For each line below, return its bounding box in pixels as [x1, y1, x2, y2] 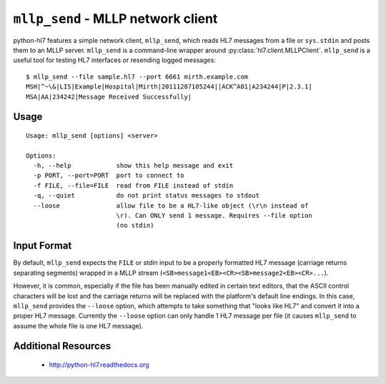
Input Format [13, 240, 72, 252]
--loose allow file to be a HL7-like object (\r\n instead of [33, 201, 309, 210]
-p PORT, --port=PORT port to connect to [33, 171, 185, 180]
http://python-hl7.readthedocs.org [49, 360, 149, 369]
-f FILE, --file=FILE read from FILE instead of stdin [33, 181, 234, 189]
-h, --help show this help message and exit [33, 161, 234, 170]
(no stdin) [116, 221, 154, 230]
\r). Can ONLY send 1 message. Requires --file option [116, 211, 312, 220]
